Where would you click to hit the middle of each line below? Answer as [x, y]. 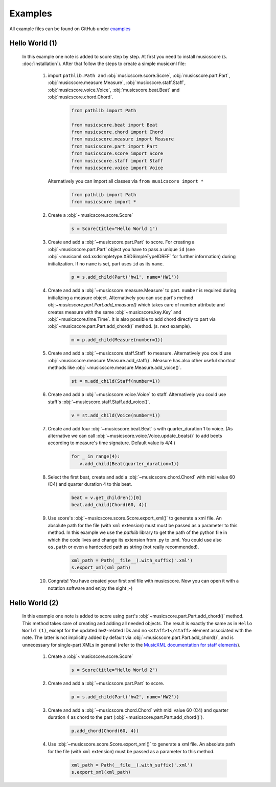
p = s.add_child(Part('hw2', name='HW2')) [125, 697]
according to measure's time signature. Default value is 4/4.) [112, 443]
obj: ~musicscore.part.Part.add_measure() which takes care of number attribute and [136, 305]
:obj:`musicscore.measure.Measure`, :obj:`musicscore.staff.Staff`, [117, 82]
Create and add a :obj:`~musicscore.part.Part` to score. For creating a [121, 242]
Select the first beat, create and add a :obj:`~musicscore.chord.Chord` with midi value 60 [141, 477]
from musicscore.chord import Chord [117, 132]
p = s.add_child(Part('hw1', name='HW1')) [125, 277]
